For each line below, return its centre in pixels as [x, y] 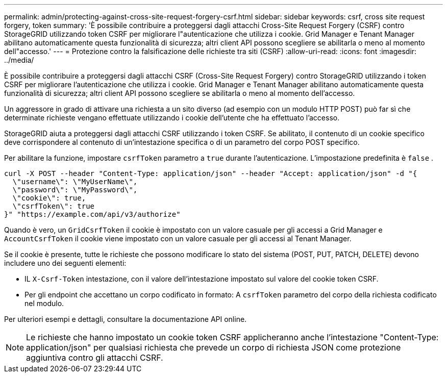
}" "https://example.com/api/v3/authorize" [92, 214]
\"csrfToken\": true [54, 206]
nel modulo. [44, 303]
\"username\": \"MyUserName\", [75, 182]
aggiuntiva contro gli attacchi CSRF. [95, 358]
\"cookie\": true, [49, 198]
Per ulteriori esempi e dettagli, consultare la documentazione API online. [126, 319]
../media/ [19, 60]
